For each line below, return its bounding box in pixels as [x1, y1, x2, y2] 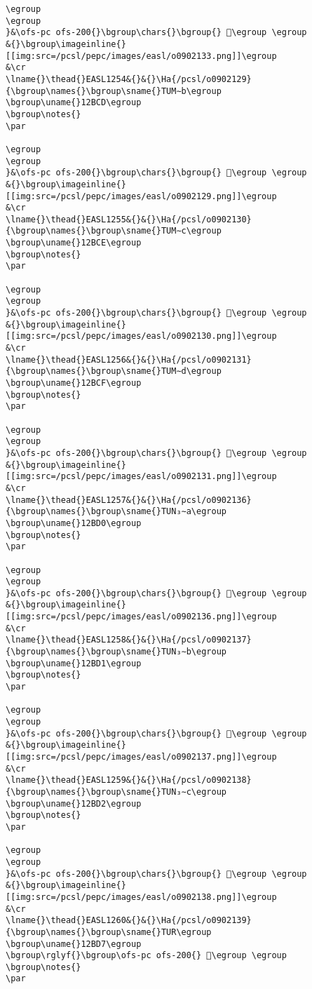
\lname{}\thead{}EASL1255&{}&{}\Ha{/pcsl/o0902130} [6, 214, 252, 224]
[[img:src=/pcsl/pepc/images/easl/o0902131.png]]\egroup [6, 471, 277, 482]
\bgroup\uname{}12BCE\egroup [6, 238, 142, 248]
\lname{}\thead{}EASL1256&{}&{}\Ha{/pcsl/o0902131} [6, 354, 252, 365]
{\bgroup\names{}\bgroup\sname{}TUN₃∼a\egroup [6, 506, 226, 517]
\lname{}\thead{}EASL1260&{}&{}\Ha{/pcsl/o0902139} [6, 915, 252, 926]
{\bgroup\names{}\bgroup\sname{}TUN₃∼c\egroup [6, 786, 226, 797]
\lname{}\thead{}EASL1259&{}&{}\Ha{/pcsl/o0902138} [6, 775, 252, 786]
